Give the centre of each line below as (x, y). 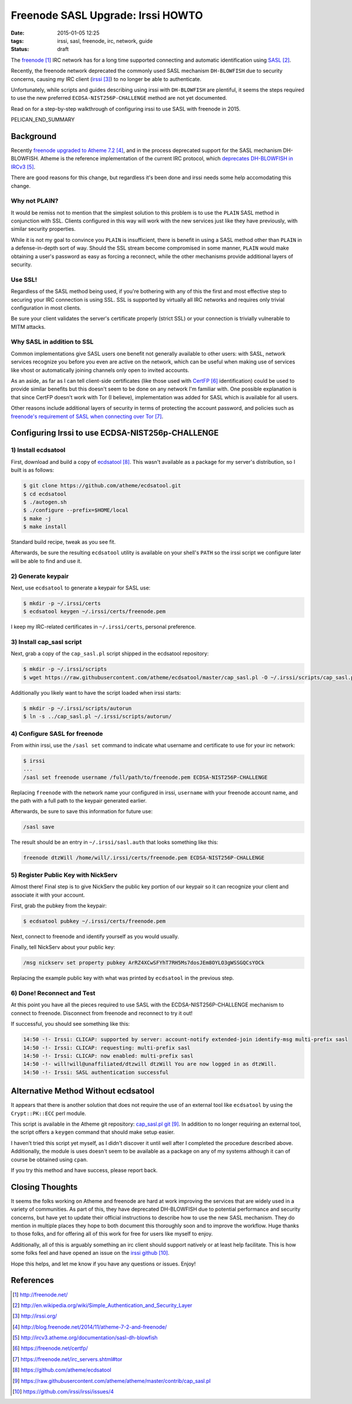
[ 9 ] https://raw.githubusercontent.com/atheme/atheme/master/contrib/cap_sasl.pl (112, 1381)
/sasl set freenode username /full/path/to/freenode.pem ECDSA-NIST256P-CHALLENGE (145, 777)
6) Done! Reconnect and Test (53, 994)
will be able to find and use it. (46, 561)
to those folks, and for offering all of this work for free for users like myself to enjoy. (112, 1234)
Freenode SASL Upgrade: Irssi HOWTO (107, 15)
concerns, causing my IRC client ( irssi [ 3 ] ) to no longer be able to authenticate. (106, 79)
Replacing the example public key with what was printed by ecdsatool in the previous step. (122, 978)
